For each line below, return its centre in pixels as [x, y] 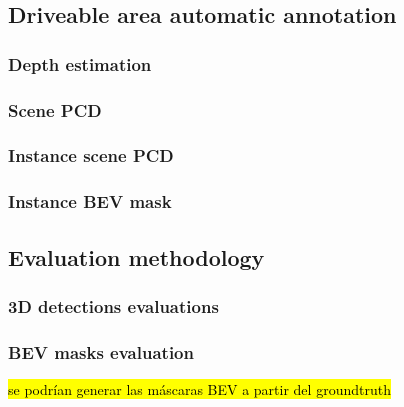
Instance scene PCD [91, 155]
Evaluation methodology [136, 256]
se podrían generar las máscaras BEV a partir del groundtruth [199, 389]
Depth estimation [80, 63]
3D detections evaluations [113, 305]
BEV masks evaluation [101, 351]
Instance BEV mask [90, 201]
